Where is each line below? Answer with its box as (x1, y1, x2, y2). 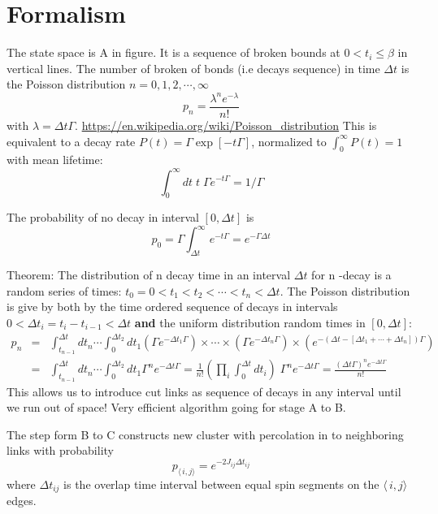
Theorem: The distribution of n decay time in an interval (7, 266, 291, 283)
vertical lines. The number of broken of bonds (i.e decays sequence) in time (7, 59, 380, 76)
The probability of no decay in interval (7, 209, 199, 226)
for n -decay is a (311, 266, 392, 283)
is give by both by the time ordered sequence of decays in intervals (7, 298, 338, 315)
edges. (7, 492, 37, 509)
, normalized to (251, 132, 327, 149)
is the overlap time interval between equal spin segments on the (63, 475, 379, 492)
